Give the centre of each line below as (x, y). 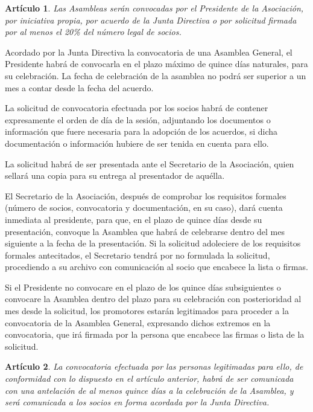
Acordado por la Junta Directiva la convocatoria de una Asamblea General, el (149, 52)
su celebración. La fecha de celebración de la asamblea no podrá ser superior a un (156, 75)
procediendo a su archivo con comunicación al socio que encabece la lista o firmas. (156, 267)
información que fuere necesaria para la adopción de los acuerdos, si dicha (141, 131)
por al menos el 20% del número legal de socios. (93, 32)
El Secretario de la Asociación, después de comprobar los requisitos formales (146, 195)
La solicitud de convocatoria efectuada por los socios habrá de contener (137, 108)
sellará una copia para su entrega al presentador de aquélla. (115, 175)
